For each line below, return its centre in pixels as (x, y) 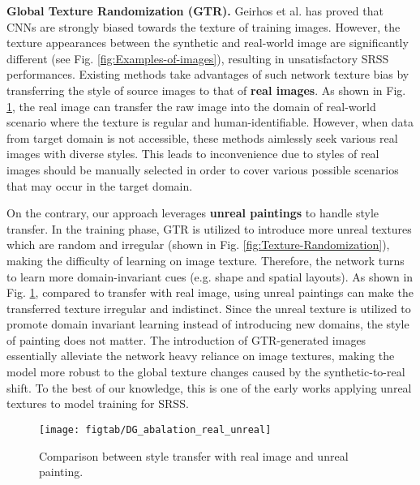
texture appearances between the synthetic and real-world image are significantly (208, 43)
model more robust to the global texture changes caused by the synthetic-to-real (206, 372)
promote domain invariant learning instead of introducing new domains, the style (208, 324)
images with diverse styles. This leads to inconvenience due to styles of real (193, 154)
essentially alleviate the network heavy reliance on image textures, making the (201, 356)
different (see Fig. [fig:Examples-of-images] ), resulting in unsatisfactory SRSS (198, 58)
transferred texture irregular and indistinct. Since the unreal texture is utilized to (209, 308)
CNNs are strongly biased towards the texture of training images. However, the (204, 26)
